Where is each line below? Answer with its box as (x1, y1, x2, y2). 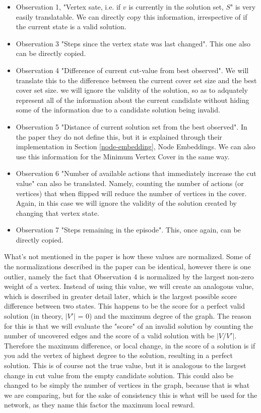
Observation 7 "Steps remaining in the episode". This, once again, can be (16, 224, 241, 235)
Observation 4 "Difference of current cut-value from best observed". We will (16, 65, 249, 75)
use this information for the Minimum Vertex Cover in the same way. (16, 151, 230, 161)
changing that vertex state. (16, 207, 99, 218)
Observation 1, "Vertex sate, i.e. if (16, 2, 121, 12)
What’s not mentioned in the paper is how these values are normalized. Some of (4, 251, 251, 262)
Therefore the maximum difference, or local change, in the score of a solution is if (4, 340, 255, 350)
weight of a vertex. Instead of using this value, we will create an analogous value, (4, 281, 254, 291)
